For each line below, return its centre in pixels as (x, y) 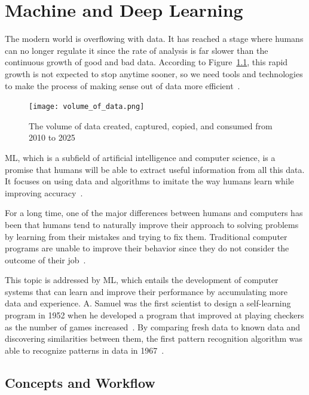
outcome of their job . (45, 259)
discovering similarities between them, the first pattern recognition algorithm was (154, 338)
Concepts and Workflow (80, 382)
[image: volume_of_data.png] (87, 107)
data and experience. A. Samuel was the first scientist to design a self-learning (148, 303)
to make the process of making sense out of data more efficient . (123, 85)
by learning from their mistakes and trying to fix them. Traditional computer (146, 236)
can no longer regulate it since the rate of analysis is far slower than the (137, 50)
